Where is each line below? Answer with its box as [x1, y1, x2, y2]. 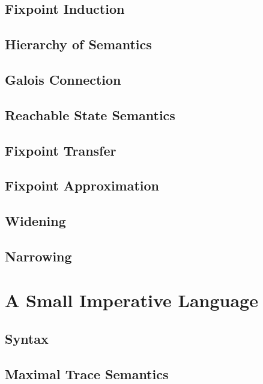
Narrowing [5, 246, 72, 265]
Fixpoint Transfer [5, 141, 116, 159]
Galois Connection [5, 70, 121, 88]
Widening [5, 212, 66, 230]
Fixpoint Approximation [5, 176, 160, 195]
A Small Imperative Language [5, 288, 258, 312]
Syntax [5, 329, 49, 348]
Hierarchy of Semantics [5, 35, 152, 53]
